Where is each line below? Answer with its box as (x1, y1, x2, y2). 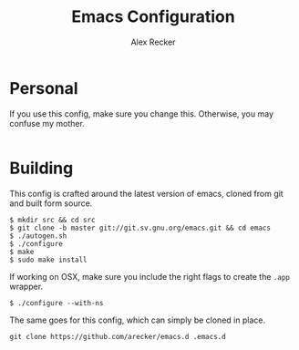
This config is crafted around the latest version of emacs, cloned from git (9, 188, 284, 199)
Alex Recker (130, 36, 176, 47)
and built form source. (9, 198, 93, 209)
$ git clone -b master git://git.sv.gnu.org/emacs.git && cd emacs (9, 223, 272, 232)
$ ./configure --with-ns (9, 298, 104, 307)
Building (9, 158, 74, 179)
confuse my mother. (9, 118, 85, 129)
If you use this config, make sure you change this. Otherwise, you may (9, 108, 274, 119)
